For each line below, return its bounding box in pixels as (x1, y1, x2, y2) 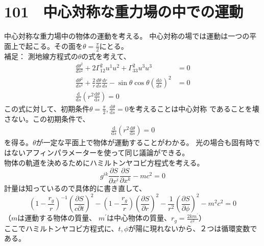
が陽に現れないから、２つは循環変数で (128, 223, 257, 233)
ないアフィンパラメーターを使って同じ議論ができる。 (11, 147, 189, 157)
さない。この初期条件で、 (4, 113, 90, 124)
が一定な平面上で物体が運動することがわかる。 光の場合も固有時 (36, 137, 253, 148)
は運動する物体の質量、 (17, 212, 97, 223)
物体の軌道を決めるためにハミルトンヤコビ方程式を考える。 (4, 157, 204, 168)
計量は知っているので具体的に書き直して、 (4, 183, 147, 194)
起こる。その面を (25, 40, 83, 51)
